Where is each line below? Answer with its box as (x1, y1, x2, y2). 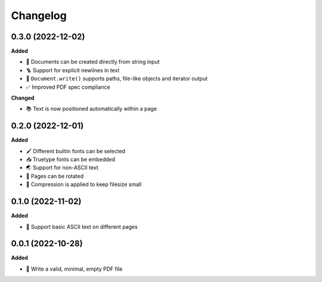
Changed (11, 94, 35, 101)
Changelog (11, 9, 67, 22)
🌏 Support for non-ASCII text (26, 164, 98, 171)
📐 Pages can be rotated (26, 172, 83, 179)
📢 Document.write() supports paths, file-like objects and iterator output (26, 75, 208, 82)
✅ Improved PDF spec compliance (26, 83, 110, 91)
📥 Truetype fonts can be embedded (26, 156, 116, 163)
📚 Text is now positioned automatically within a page (26, 105, 157, 113)
